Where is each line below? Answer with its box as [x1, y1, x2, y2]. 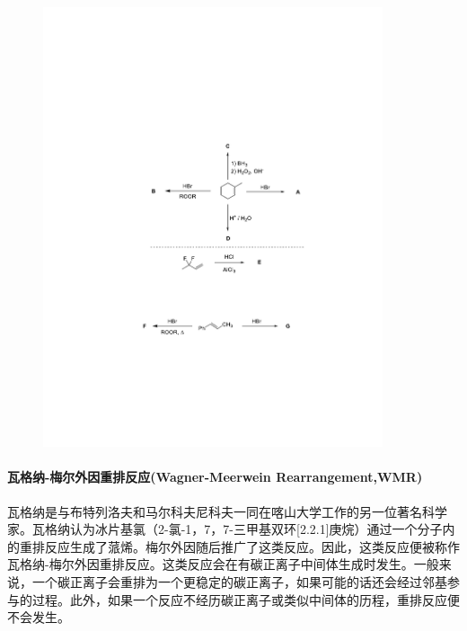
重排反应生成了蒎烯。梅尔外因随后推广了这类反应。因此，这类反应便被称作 [19, 537, 460, 555]
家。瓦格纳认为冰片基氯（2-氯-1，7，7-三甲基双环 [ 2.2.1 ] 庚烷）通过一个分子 [7, 520, 443, 538]
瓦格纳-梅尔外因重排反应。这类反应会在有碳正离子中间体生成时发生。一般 [7, 555, 439, 573]
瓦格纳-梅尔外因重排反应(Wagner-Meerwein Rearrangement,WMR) [7, 467, 423, 486]
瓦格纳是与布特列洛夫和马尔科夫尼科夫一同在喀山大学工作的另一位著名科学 [7, 502, 447, 520]
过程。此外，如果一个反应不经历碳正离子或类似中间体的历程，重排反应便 [31, 590, 460, 609]
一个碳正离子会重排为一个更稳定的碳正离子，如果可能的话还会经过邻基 [31, 573, 447, 591]
